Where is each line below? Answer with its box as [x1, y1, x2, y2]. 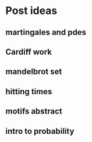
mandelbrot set [5, 67, 62, 77]
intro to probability [5, 126, 75, 136]
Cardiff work [5, 47, 52, 56]
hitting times [5, 86, 52, 97]
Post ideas [5, 4, 58, 17]
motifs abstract [5, 106, 62, 116]
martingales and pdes [5, 27, 87, 37]
